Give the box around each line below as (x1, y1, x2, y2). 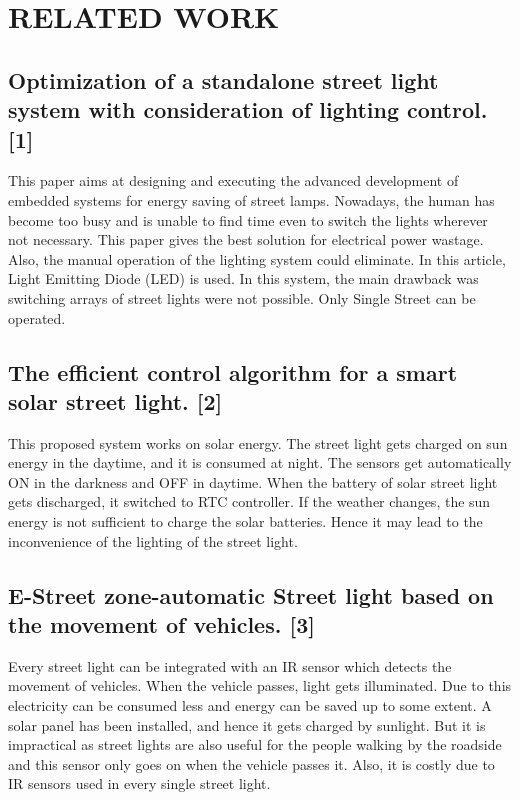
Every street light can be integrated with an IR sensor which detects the (8, 655, 452, 676)
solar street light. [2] (8, 385, 223, 416)
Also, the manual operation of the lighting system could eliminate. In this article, (8, 248, 506, 269)
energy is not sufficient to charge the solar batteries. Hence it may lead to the (8, 511, 483, 532)
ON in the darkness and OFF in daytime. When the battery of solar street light (8, 471, 498, 492)
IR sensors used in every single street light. (8, 773, 271, 794)
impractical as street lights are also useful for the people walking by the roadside (8, 734, 502, 755)
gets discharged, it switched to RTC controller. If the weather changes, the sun (8, 491, 491, 512)
